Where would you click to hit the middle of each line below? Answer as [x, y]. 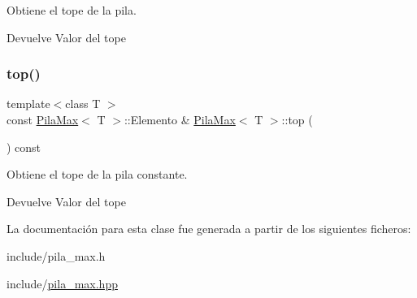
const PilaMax [43, 119]
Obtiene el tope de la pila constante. [97, 174]
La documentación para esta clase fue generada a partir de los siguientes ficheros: [209, 229]
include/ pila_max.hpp [62, 283]
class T [83, 104]
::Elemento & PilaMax [180, 119]
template [28, 104]
